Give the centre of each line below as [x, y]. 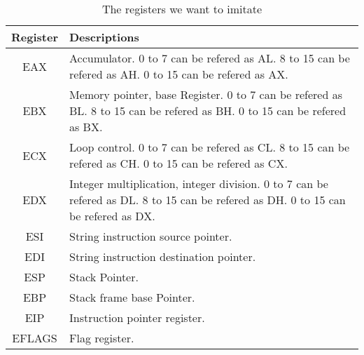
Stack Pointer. [104, 277]
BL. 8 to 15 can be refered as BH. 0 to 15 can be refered [208, 110]
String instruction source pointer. [150, 236]
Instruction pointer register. [137, 317]
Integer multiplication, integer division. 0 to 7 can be [198, 183]
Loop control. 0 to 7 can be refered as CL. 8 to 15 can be [209, 147]
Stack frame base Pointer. [132, 297]
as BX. [86, 127]
